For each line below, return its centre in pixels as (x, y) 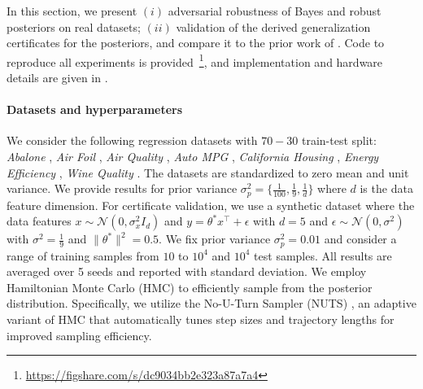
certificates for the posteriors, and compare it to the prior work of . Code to (196, 43)
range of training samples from (83, 255)
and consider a (360, 239)
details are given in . (57, 78)
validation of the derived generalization (273, 26)
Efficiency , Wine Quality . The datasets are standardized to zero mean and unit (208, 172)
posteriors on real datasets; (74, 26)
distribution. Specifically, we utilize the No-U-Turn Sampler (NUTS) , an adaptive (211, 303)
